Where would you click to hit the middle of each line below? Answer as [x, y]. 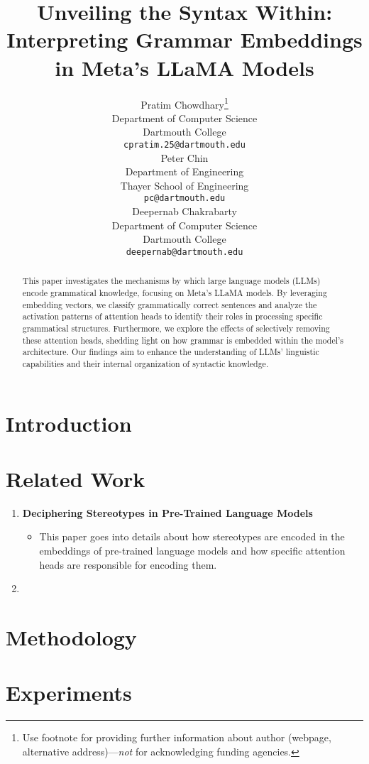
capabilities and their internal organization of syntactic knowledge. [145, 363]
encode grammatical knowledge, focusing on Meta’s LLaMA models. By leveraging [175, 292]
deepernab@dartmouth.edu [184, 252]
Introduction [69, 423]
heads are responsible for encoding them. [128, 564]
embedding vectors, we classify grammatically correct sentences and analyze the [170, 304]
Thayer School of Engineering [184, 185]
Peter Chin [184, 157]
